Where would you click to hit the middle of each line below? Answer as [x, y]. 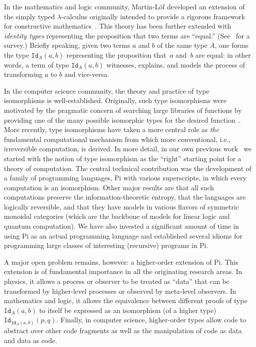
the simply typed [30, 16]
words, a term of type [36, 64]
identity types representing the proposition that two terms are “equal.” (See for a [127, 35]
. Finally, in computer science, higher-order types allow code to [151, 320]
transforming [23, 74]
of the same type [182, 45]
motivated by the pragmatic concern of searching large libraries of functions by [123, 110]
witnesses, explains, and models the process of [176, 64]
